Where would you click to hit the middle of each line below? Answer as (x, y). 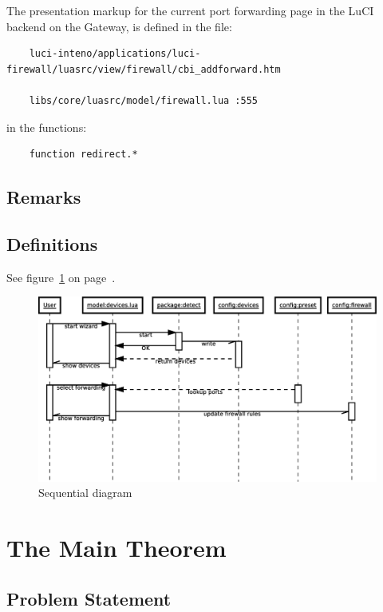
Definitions (52, 243)
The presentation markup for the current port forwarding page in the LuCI (190, 10)
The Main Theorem (116, 548)
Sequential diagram (85, 493)
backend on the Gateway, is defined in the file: (119, 26)
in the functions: (47, 127)
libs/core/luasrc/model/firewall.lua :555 (143, 100)
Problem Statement (89, 598)
